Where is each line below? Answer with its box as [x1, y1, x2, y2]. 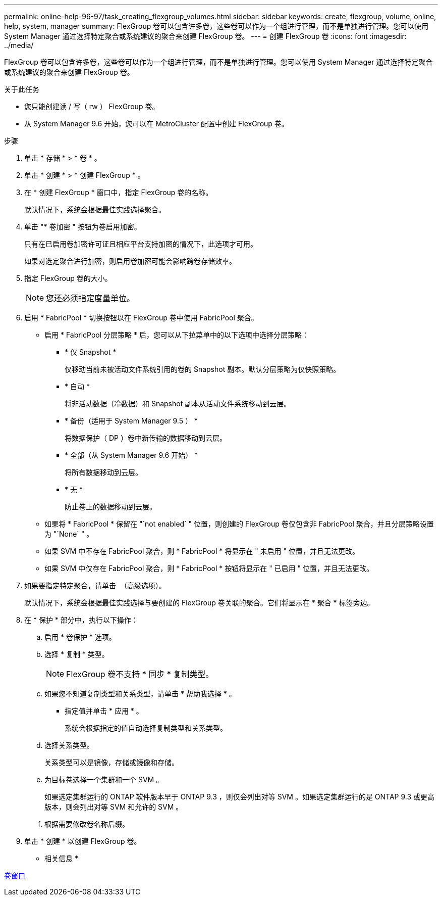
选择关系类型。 [44, 741, 94, 749]
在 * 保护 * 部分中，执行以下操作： [24, 615, 138, 624]
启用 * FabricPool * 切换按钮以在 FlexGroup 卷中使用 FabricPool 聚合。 [24, 313, 258, 322]
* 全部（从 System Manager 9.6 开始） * [65, 451, 198, 459]
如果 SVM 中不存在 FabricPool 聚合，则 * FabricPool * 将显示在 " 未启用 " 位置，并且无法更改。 [44, 547, 360, 555]
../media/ [4, 41, 34, 50]
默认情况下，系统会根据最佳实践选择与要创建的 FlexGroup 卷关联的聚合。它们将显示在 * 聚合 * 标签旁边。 [24, 598, 374, 607]
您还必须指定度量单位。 [46, 293, 135, 303]
